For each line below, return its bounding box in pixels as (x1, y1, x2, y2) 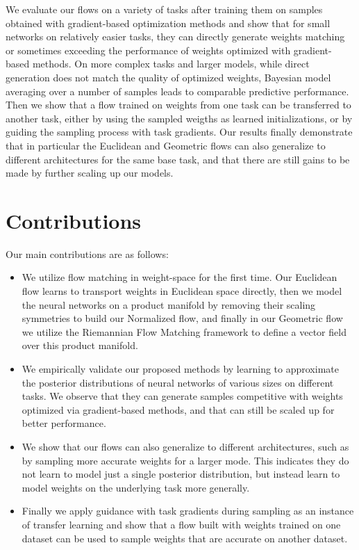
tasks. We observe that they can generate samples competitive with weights (22, 389, 343, 403)
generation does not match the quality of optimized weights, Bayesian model (6, 70, 331, 84)
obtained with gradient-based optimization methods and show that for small (6, 15, 331, 30)
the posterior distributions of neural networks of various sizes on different (22, 375, 334, 389)
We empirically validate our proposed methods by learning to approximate (22, 362, 339, 375)
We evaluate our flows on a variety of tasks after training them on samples (6, 2, 323, 16)
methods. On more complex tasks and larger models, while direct (32, 56, 310, 71)
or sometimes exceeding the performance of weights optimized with (6, 42, 291, 57)
